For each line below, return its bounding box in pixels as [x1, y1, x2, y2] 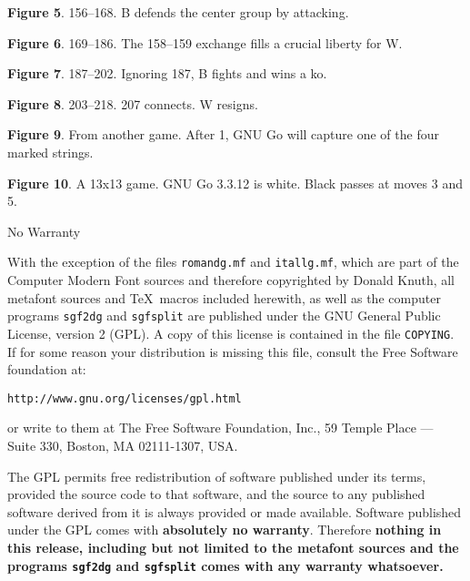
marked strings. [7, 142, 94, 161]
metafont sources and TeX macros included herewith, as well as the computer [7, 288, 441, 307]
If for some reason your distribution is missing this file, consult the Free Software [7, 341, 458, 361]
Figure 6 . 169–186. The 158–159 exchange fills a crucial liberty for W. [7, 33, 403, 52]
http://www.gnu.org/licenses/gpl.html [7, 392, 242, 405]
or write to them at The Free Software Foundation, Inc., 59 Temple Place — [7, 418, 434, 437]
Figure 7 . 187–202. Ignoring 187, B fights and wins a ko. [7, 64, 327, 83]
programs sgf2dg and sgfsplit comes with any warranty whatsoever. [7, 556, 444, 575]
